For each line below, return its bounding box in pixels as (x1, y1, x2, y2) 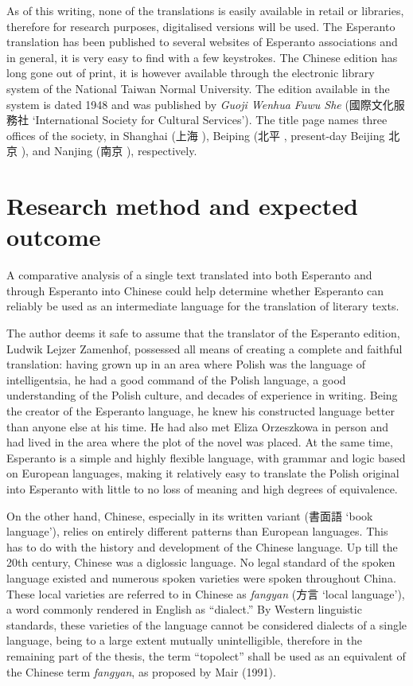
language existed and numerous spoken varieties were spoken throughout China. (6, 569, 396, 586)
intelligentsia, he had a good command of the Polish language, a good (6, 371, 346, 388)
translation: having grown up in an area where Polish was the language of (6, 356, 365, 372)
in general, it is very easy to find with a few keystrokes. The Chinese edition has (6, 49, 398, 65)
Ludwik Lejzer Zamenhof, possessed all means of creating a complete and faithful (6, 340, 403, 357)
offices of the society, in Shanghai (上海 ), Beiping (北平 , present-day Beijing (6, 127, 385, 143)
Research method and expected (6, 189, 358, 222)
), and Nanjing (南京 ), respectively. (21, 142, 197, 159)
